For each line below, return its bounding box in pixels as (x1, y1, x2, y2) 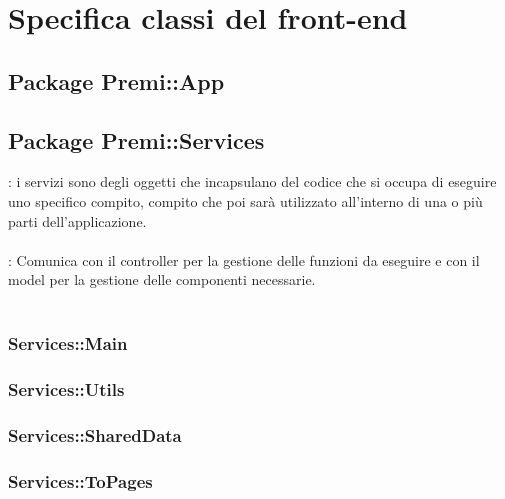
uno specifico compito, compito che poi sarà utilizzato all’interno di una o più (8, 190, 483, 211)
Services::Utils (8, 377, 125, 402)
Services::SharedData (8, 423, 182, 448)
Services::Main (8, 331, 128, 356)
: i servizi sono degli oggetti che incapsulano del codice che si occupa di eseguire (8, 171, 497, 192)
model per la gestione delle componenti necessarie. (8, 269, 316, 290)
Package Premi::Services (8, 124, 265, 155)
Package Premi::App (8, 65, 225, 96)
